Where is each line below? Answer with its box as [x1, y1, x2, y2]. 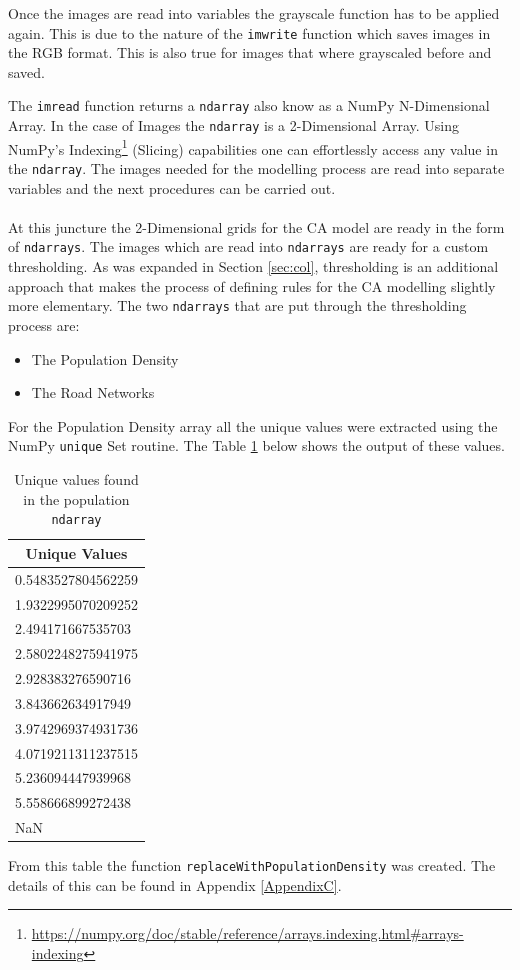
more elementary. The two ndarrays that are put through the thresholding [8, 295, 467, 316]
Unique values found [14, 468, 139, 489]
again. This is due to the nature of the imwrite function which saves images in [8, 22, 491, 43]
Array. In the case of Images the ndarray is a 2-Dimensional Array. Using [8, 115, 459, 136]
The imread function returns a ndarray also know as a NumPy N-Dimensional [8, 95, 490, 116]
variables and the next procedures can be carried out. [8, 177, 336, 198]
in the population [23, 488, 130, 509]
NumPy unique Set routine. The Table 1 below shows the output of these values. [8, 435, 505, 456]
